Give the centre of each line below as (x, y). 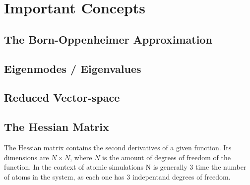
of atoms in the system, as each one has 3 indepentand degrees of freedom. (117, 176)
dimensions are (27, 157)
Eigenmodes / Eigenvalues (73, 68)
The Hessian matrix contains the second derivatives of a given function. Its (118, 147)
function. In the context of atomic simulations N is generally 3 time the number (125, 167)
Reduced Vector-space (62, 97)
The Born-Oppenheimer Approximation (108, 39)
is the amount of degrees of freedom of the (166, 157)
